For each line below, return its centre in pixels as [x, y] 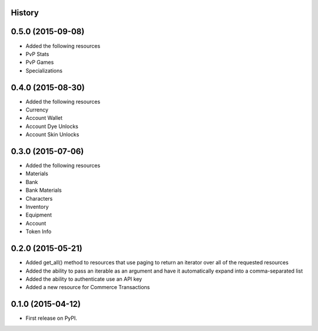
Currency [37, 110]
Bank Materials [44, 190]
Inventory [37, 207]
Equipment [39, 215]
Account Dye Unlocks [52, 126]
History [25, 13]
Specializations [44, 70]
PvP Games [40, 63]
